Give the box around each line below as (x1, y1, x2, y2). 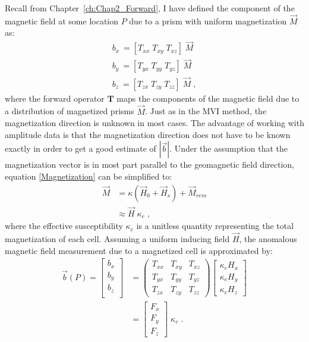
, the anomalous (239, 233, 297, 245)
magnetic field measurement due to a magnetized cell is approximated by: (5, 244, 273, 256)
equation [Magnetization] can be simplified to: (5, 170, 172, 182)
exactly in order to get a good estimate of (5, 142, 156, 155)
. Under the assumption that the (169, 142, 288, 155)
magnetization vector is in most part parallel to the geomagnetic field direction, (5, 158, 295, 171)
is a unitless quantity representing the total (136, 219, 294, 232)
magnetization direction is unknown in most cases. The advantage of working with (5, 117, 304, 129)
